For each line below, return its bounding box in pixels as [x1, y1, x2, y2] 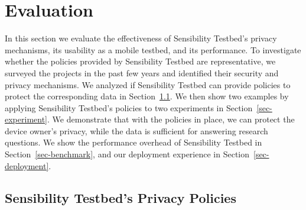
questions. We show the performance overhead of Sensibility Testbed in [5, 136, 262, 148]
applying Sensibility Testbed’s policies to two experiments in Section [5, 101, 253, 114]
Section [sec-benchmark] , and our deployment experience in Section [5, 148, 249, 160]
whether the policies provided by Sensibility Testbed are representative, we [5, 55, 276, 67]
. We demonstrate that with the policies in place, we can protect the [47, 113, 295, 125]
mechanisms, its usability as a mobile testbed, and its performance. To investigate [5, 43, 301, 56]
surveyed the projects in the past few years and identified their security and [5, 66, 279, 79]
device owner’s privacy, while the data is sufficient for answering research [5, 124, 268, 137]
